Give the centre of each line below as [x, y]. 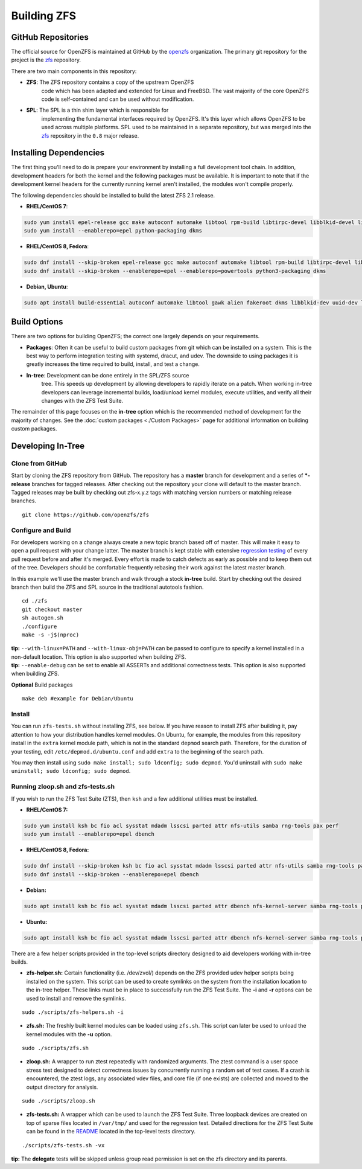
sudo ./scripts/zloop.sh [59, 1101]
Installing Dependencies [58, 153]
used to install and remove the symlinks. [76, 998]
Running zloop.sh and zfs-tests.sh [63, 787]
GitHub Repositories [50, 37]
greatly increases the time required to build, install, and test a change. [113, 364]
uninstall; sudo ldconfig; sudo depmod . [71, 771]
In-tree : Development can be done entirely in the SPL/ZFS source [108, 375]
